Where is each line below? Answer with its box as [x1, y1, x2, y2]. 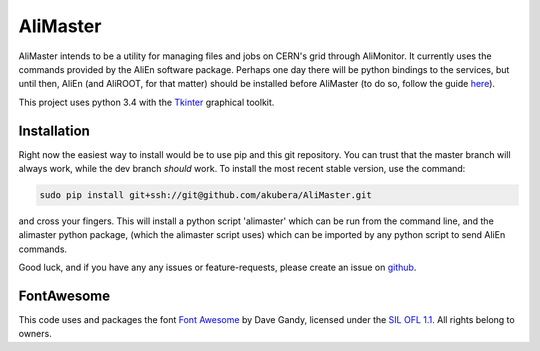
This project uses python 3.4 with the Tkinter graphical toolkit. [18, 96, 275, 108]
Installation [18, 122, 90, 139]
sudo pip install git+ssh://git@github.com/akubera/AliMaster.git [39, 190, 372, 200]
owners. [18, 328, 52, 340]
